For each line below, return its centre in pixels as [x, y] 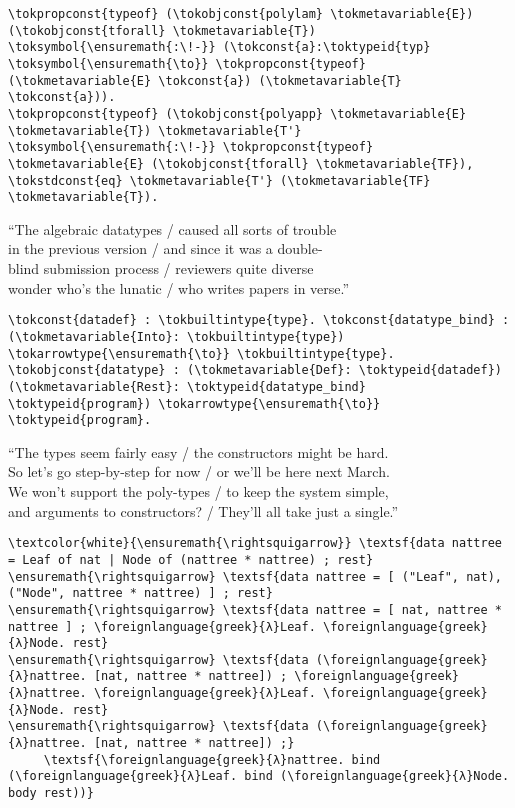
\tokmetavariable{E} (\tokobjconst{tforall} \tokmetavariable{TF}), [241, 163]
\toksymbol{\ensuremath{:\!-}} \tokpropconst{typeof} [191, 147]
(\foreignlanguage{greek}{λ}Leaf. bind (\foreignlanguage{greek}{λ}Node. [259, 776]
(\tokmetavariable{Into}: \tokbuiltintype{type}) [176, 336]
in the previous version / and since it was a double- [165, 248]
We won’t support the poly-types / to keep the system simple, [198, 491]
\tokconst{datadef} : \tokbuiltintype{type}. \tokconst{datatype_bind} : [259, 320]
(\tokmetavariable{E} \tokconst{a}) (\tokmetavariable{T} [205, 80]
